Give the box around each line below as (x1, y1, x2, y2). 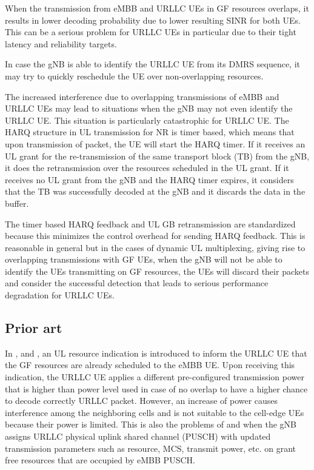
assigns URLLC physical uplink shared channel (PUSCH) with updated (5, 430, 271, 443)
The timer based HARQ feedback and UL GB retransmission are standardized (5, 217, 296, 230)
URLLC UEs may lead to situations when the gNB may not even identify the (5, 102, 293, 115)
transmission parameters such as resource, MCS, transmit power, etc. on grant (5, 441, 296, 454)
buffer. (5, 196, 29, 209)
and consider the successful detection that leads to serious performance (5, 277, 269, 289)
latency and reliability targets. (5, 37, 117, 50)
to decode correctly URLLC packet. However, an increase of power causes (5, 394, 278, 407)
